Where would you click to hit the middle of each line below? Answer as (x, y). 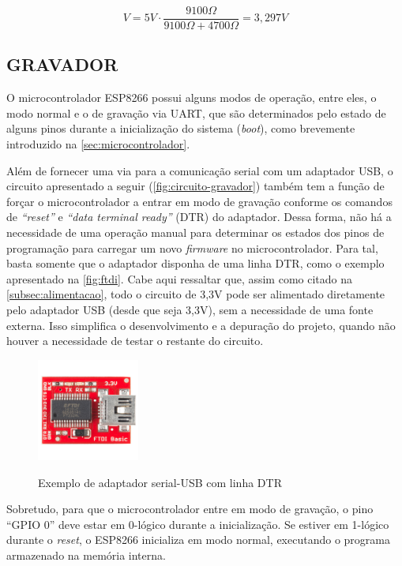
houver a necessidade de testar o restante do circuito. (135, 341)
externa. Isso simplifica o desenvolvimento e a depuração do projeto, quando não (201, 325)
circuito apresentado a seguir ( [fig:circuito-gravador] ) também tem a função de (195, 186)
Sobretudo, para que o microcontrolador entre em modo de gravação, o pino (190, 509)
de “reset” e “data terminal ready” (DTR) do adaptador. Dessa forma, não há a (199, 217)
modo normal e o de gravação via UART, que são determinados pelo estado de (196, 112)
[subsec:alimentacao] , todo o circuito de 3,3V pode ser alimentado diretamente (196, 294)
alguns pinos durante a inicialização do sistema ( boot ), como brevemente (181, 128)
